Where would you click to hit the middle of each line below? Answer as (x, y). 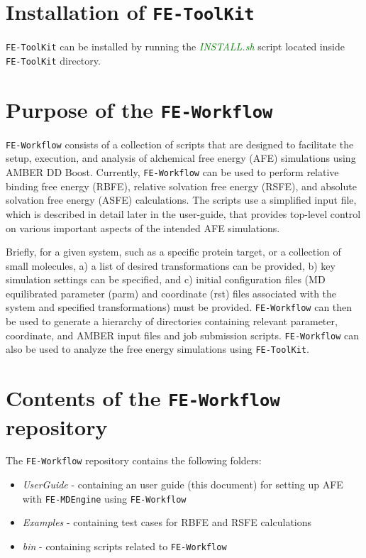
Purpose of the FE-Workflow (139, 109)
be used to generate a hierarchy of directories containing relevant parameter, (172, 321)
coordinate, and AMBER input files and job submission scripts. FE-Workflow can (182, 335)
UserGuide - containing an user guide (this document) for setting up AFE (183, 485)
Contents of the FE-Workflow (143, 398)
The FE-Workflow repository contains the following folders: (134, 460)
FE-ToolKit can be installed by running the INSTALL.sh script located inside (175, 46)
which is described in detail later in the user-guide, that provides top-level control (183, 213)
